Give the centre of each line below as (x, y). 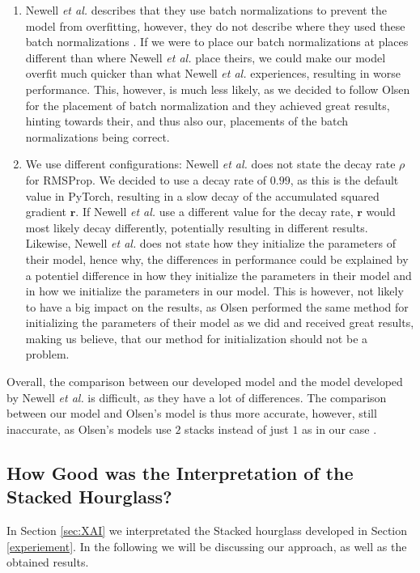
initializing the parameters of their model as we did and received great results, (220, 323)
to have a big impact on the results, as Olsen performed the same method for (217, 306)
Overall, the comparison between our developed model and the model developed (205, 382)
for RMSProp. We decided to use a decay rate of (146, 179)
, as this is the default (344, 179)
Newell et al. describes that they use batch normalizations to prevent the (206, 10)
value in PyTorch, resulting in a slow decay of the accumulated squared (202, 195)
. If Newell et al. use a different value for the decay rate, (214, 212)
